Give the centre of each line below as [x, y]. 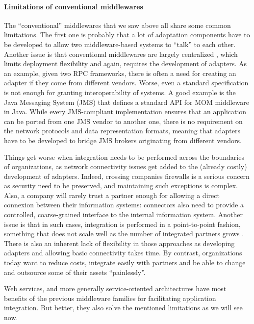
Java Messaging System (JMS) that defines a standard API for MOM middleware [127, 102]
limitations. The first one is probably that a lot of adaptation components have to [127, 35]
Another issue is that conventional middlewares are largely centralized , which [121, 54]
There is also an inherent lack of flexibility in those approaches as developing [119, 243]
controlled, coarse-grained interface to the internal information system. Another [124, 214]
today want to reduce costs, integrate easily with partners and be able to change [125, 262]
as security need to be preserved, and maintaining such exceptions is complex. [121, 186]
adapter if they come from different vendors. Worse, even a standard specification [126, 83]
